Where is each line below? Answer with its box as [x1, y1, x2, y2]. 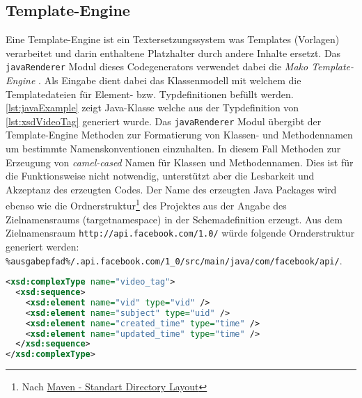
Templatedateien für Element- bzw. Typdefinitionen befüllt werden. [6, 86, 294, 101]
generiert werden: [6, 239, 79, 253]
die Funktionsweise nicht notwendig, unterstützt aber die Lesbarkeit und [6, 168, 315, 183]
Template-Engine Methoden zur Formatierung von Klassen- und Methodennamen [6, 127, 353, 142]
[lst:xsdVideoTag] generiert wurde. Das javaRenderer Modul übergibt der [6, 113, 322, 128]
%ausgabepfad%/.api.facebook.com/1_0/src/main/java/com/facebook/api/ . [6, 253, 343, 267]
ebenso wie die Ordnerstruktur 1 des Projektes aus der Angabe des [6, 196, 287, 213]
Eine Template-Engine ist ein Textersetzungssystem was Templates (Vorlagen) [6, 32, 340, 47]
